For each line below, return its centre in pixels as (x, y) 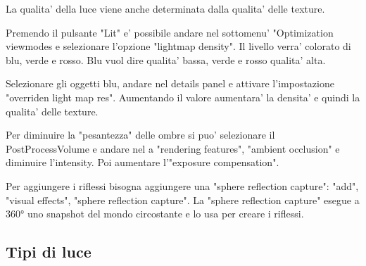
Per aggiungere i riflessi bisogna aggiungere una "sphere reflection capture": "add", (182, 185)
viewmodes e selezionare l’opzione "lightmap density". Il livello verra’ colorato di (178, 46)
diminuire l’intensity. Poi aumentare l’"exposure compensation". (143, 162)
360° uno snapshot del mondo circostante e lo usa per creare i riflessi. (155, 214)
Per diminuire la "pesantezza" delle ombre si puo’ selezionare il (140, 135)
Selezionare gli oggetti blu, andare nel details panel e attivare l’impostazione (170, 83)
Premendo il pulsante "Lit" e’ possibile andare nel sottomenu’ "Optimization (170, 32)
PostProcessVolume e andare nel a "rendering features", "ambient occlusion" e (173, 148)
